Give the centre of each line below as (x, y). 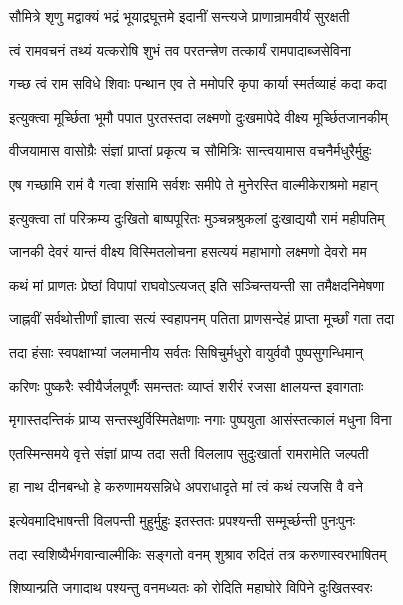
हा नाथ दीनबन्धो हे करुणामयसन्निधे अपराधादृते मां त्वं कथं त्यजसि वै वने (186, 486)
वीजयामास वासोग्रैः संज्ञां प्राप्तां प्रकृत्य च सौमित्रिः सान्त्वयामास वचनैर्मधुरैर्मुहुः (190, 150)
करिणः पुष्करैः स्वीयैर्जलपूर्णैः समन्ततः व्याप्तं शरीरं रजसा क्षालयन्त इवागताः (186, 385)
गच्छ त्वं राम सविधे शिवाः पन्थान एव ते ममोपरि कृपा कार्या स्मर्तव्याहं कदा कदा (198, 83)
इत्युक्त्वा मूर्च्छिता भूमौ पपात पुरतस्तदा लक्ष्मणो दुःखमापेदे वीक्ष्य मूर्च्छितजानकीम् (198, 116)
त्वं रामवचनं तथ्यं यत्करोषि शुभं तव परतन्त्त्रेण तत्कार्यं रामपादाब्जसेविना (180, 49)
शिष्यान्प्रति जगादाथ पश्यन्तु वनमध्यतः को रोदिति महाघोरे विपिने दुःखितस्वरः (191, 587)
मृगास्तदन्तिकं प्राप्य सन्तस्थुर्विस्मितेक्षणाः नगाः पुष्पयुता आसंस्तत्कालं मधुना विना (200, 419)
